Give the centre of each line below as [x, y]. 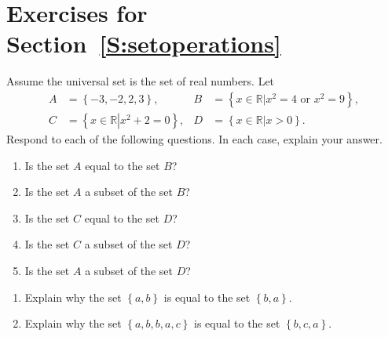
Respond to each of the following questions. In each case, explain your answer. [194, 138]
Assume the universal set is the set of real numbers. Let [141, 81]
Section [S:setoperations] [144, 43]
